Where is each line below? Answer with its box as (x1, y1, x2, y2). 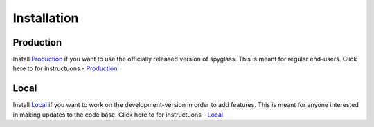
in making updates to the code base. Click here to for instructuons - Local (12, 110, 224, 119)
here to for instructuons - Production (12, 64, 118, 72)
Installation (12, 10, 79, 26)
